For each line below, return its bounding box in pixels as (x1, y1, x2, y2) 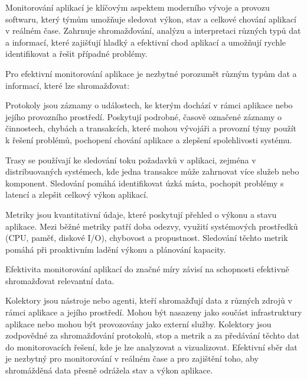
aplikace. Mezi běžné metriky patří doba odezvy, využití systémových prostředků (5, 220, 298, 232)
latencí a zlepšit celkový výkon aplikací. (5, 188, 148, 201)
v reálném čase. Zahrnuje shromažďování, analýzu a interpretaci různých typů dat (5, 24, 301, 37)
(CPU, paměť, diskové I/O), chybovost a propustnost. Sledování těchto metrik (5, 231, 288, 244)
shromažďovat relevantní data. (5, 274, 115, 286)
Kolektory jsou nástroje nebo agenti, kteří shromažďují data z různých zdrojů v (5, 294, 292, 307)
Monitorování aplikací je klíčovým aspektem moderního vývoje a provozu (5, 1, 270, 13)
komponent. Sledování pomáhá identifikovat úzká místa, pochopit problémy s (5, 176, 284, 189)
